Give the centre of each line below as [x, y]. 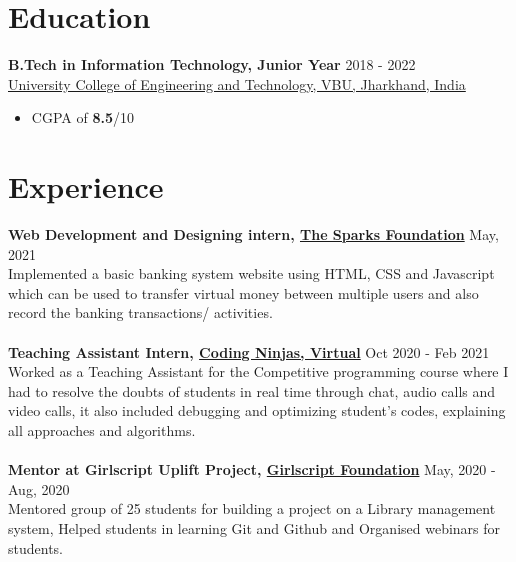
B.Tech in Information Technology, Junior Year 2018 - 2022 [212, 64]
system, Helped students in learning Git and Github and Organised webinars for [254, 527]
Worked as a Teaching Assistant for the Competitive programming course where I [258, 371]
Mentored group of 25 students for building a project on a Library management [252, 508]
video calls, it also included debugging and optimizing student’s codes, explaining [257, 410]
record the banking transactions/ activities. [140, 312]
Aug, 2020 [39, 488]
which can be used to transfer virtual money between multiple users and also [243, 292]
